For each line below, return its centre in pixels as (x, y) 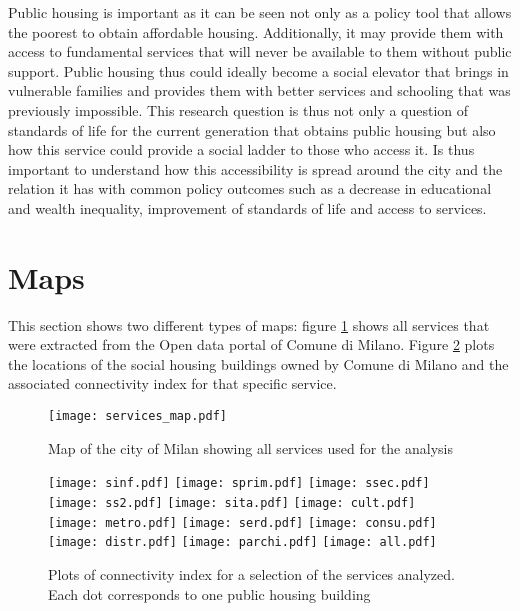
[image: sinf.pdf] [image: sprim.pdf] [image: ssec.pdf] (239, 483)
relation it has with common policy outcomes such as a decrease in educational (250, 188)
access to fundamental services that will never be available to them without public (260, 51)
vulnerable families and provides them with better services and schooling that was (259, 90)
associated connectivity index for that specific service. (172, 383)
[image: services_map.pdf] (137, 416)
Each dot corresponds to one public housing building (209, 593)
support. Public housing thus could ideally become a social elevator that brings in (258, 70)
